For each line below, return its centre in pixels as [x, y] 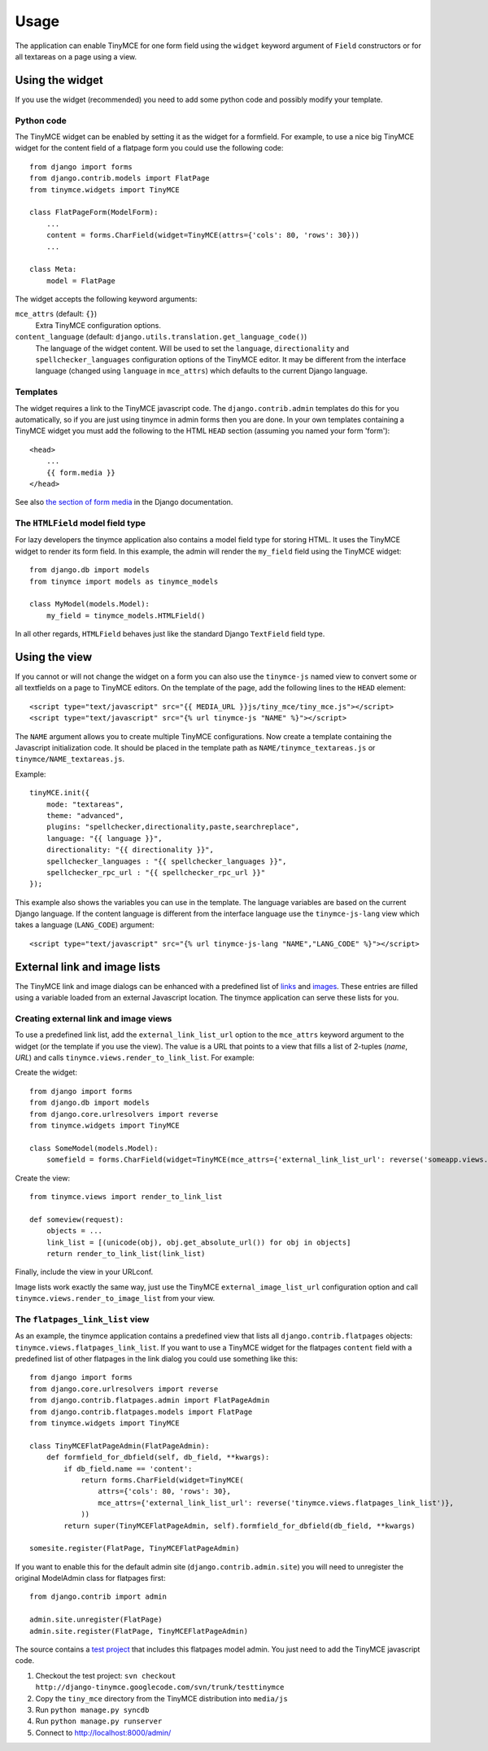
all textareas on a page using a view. [76, 56]
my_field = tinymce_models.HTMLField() [126, 615]
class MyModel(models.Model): [90, 604]
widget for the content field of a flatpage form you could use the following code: [149, 148]
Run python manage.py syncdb [92, 1709]
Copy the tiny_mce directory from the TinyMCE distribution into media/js [161, 1698]
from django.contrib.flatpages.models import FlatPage [141, 1412]
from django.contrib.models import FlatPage [120, 178]
